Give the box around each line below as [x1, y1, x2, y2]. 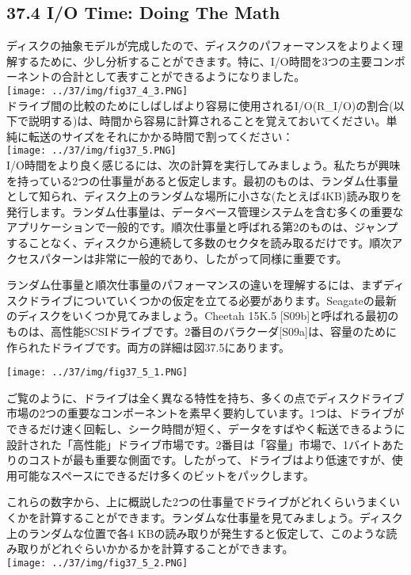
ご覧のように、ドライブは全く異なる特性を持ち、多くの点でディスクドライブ [6, 389, 405, 406]
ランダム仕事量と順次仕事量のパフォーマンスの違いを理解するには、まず [6, 276, 383, 293]
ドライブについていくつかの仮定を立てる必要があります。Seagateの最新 [28, 291, 397, 308]
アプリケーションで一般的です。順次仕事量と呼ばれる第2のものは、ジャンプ [6, 219, 398, 235]
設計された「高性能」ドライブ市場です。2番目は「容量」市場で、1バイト [6, 436, 382, 452]
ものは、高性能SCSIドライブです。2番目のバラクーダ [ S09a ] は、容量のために [6, 323, 397, 340]
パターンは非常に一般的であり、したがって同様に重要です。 [39, 249, 348, 266]
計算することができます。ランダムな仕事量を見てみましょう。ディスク [39, 509, 403, 526]
